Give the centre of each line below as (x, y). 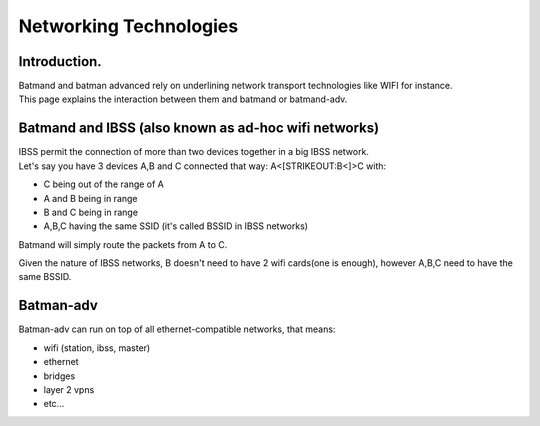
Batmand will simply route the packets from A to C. (123, 244)
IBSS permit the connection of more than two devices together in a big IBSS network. (194, 152)
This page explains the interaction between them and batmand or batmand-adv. (183, 99)
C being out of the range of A (104, 184)
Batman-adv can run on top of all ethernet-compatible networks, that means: (177, 329)
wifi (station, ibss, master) (97, 347)
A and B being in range (91, 198)
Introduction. (60, 61)
